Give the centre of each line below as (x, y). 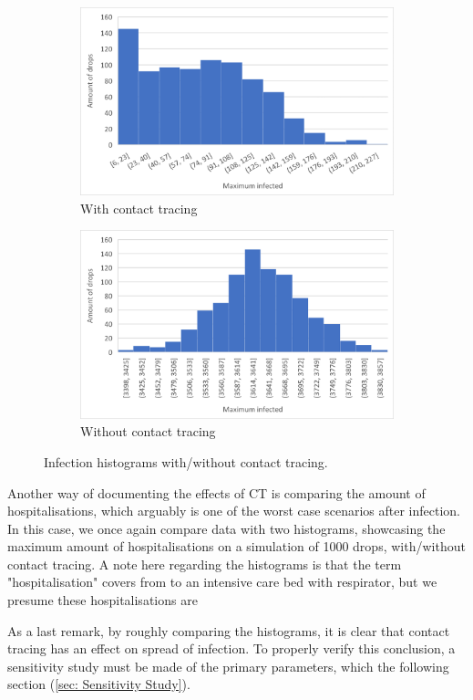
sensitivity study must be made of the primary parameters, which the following (228, 666)
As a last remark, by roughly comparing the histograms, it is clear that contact (229, 630)
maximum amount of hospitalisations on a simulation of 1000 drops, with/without (236, 546)
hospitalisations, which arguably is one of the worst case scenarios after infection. (234, 511)
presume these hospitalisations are (103, 600)
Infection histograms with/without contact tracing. (186, 461)
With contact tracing (139, 208)
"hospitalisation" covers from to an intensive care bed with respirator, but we (222, 582)
